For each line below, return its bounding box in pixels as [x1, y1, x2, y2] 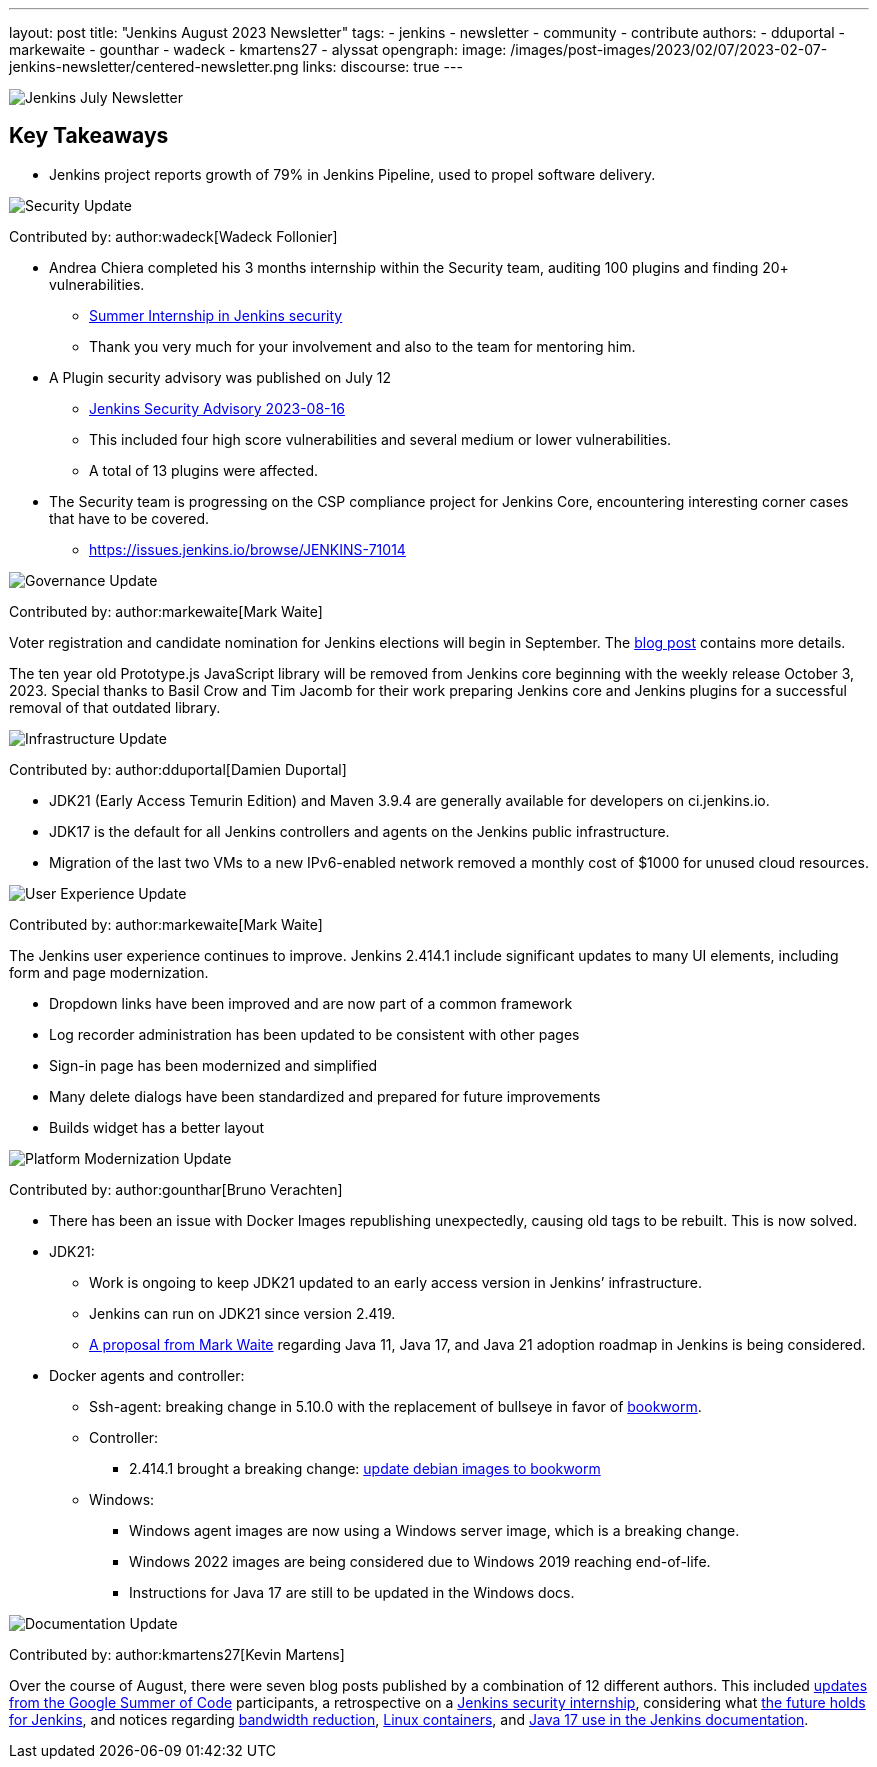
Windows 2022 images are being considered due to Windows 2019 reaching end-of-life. [129, 1552, 711, 1570]
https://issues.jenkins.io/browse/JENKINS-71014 [89, 540, 406, 558]
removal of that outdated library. [9, 698, 221, 716]
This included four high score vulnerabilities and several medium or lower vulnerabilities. [89, 430, 672, 448]
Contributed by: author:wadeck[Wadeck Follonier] [9, 227, 338, 245]
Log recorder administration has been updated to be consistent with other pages [49, 1025, 580, 1043]
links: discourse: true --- [302, 58, 463, 75]
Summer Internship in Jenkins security [89, 306, 343, 324]
